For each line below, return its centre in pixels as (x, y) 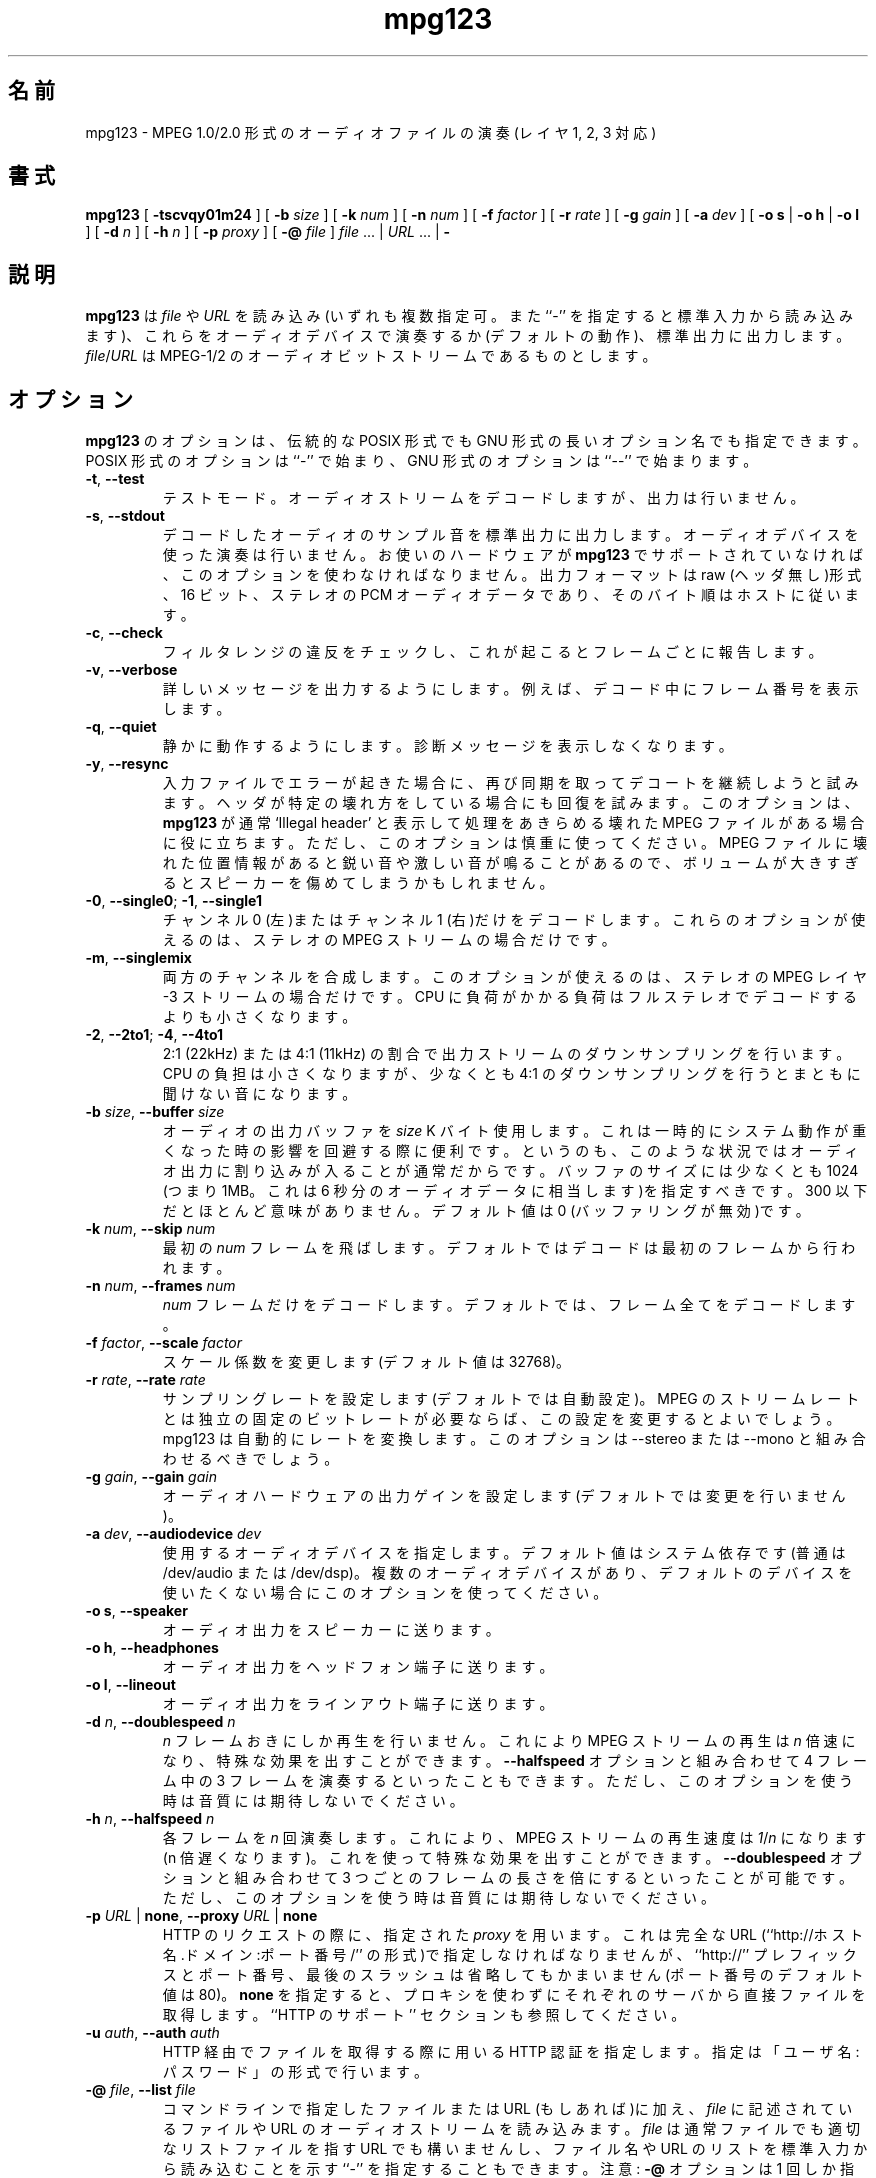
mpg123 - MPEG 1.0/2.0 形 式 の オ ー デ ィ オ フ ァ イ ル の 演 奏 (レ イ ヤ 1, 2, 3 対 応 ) (371, 132)
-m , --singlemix (138, 958)
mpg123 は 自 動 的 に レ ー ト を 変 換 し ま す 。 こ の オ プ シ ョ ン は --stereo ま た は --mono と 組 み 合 (514, 1439)
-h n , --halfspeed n (150, 1819)
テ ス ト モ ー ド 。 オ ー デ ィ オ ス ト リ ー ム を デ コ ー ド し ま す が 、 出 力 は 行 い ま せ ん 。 (483, 498)
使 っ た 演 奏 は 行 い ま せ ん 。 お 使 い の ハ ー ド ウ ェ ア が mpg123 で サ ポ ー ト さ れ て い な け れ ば (512, 555)
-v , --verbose (131, 670)
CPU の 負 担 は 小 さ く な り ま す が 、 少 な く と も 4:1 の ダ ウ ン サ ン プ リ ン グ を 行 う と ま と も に (511, 1074)
